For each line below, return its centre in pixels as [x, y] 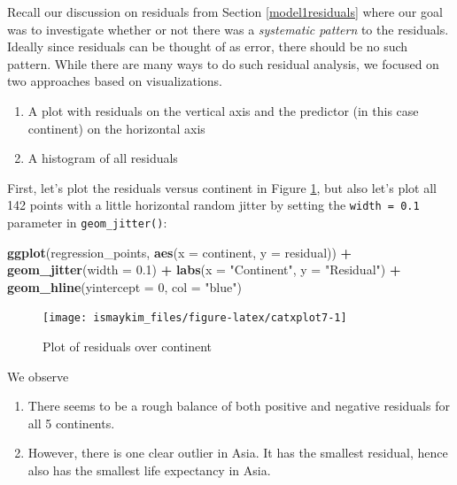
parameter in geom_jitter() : [87, 222]
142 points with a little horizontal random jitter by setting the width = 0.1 [213, 205]
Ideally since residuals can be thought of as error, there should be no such [208, 46]
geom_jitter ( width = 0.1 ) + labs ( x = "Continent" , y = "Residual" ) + [204, 269]
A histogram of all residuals [103, 158]
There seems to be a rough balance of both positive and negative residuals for [239, 406]
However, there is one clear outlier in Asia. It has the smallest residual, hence [238, 453]
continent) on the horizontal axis [116, 128]
